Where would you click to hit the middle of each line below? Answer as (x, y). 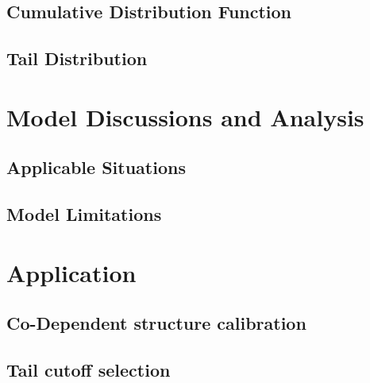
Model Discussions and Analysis (185, 116)
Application (71, 272)
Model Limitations (84, 214)
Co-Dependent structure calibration (156, 323)
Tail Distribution (77, 58)
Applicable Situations (96, 167)
